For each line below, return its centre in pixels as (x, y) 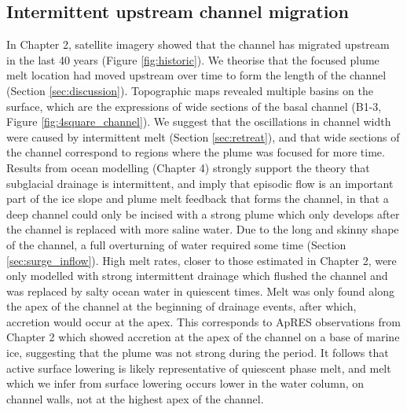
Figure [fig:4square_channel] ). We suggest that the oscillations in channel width (199, 121)
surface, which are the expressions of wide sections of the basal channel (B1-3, (194, 106)
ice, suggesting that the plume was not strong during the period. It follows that (198, 353)
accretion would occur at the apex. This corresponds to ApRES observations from (203, 321)
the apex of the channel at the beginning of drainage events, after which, (181, 306)
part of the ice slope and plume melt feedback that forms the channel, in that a (198, 199)
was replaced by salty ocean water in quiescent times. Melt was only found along (200, 291)
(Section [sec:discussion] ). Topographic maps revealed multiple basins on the (190, 90)
